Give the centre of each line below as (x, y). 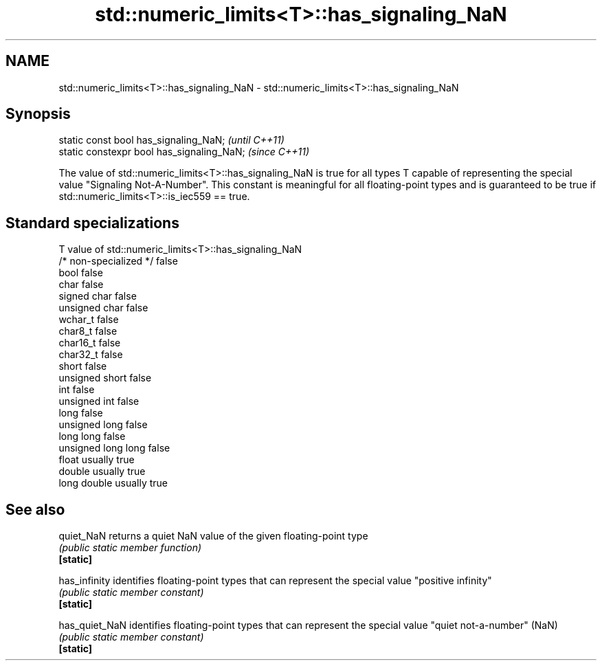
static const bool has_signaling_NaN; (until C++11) (171, 140)
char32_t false (91, 355)
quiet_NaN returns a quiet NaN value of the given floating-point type (213, 536)
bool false (81, 273)
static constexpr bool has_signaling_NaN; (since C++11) (184, 152)
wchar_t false (89, 320)
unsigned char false (103, 308)
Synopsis (38, 114)
